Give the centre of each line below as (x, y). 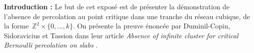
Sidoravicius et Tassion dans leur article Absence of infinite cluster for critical (121, 35)
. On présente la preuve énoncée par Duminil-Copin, (152, 26)
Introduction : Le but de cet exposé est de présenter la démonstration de (117, 6)
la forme (16, 26)
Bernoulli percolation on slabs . (51, 45)
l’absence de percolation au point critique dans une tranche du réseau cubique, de (127, 16)
